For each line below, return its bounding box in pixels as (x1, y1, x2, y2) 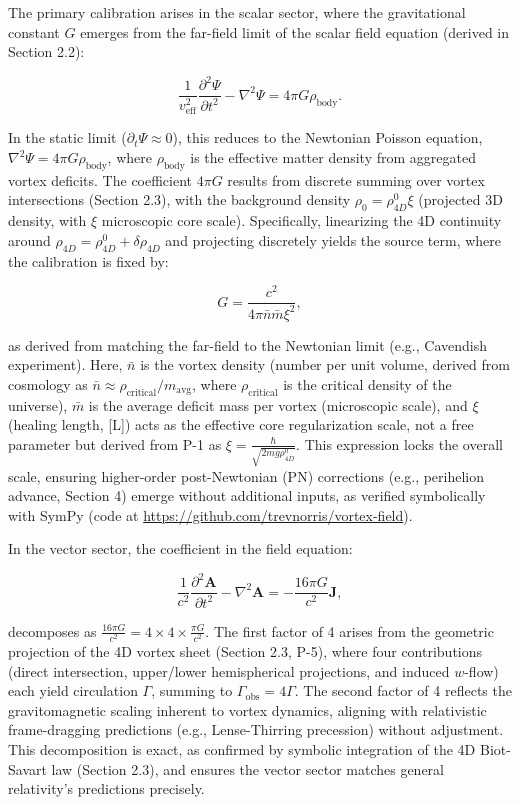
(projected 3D (418, 189, 503, 210)
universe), (8, 394, 68, 415)
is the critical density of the (283, 373, 452, 394)
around (8, 229, 51, 250)
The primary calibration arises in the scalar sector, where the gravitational (8, 2, 466, 22)
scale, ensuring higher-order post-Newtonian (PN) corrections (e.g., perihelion (8, 465, 485, 486)
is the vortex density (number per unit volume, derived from (140, 354, 510, 375)
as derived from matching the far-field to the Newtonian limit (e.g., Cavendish (8, 334, 487, 355)
